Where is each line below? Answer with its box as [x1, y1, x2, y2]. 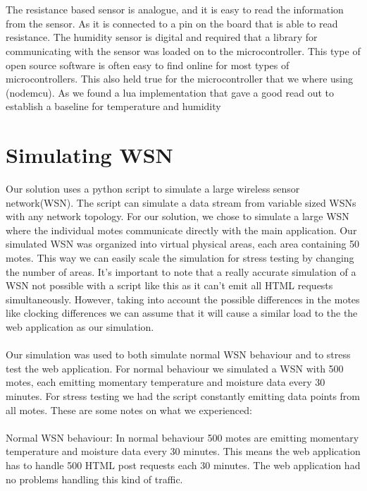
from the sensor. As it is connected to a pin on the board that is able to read [6, 16, 338, 30]
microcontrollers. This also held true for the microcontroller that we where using [6, 71, 353, 86]
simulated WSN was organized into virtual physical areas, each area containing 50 [6, 236, 360, 251]
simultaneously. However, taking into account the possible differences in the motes [6, 291, 360, 306]
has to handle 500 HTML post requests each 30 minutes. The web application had [6, 457, 361, 472]
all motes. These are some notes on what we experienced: [6, 402, 252, 417]
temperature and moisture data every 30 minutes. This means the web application [6, 444, 361, 459]
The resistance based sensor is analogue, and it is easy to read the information [6, 2, 344, 17]
